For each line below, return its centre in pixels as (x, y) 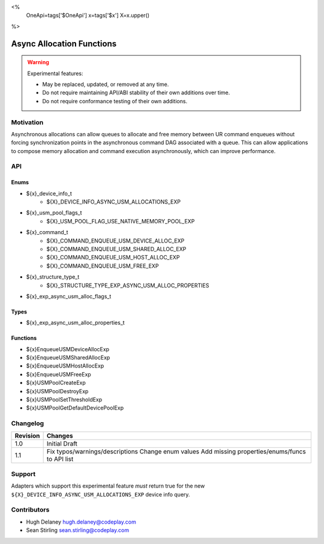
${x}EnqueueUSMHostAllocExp (65, 366)
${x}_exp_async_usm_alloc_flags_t (69, 296)
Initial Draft (62, 443)
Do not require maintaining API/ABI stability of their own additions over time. (136, 92)
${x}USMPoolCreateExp (56, 383)
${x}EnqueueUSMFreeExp (58, 374)
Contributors (30, 510)
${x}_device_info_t (49, 193)
